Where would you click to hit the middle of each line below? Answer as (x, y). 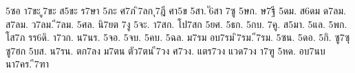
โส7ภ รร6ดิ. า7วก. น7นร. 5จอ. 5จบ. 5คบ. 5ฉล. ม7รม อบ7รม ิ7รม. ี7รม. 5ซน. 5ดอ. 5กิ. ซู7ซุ (178, 37)
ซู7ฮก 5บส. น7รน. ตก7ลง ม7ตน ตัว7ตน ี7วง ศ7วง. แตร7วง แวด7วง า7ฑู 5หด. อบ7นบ (165, 50)
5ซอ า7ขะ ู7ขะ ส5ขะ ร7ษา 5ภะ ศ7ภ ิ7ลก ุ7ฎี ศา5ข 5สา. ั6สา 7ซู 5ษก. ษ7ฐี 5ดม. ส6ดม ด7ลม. (176, 10)
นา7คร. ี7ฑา (27, 64)
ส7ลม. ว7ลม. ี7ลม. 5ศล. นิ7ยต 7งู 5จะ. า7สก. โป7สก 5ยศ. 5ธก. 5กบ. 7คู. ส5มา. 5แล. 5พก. (176, 24)
